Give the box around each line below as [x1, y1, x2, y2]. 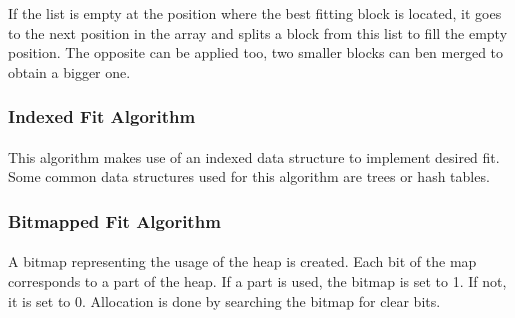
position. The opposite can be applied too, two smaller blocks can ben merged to [8, 42, 504, 63]
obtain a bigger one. [8, 61, 131, 82]
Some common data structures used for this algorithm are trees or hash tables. [8, 166, 490, 187]
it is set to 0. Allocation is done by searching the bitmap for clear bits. [8, 290, 441, 311]
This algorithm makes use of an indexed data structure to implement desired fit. [8, 146, 500, 167]
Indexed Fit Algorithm [8, 104, 196, 129]
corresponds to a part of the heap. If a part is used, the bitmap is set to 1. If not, [8, 271, 507, 292]
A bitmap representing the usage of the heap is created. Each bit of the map [8, 251, 477, 272]
